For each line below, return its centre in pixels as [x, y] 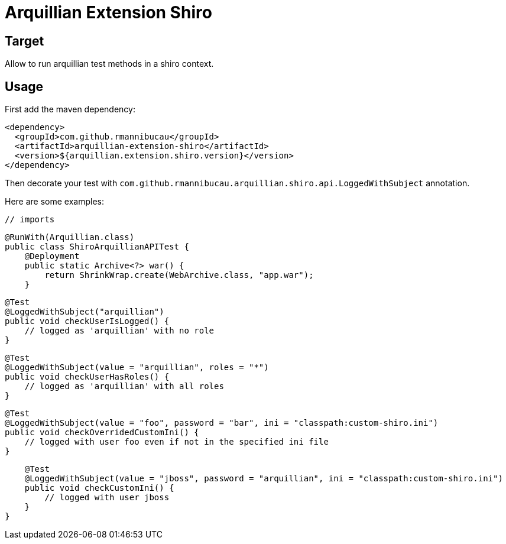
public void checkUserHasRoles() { [87, 377]
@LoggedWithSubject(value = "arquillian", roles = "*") [137, 367]
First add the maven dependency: [70, 109]
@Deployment [52, 256]
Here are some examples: [55, 202]
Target [25, 41]
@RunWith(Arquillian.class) [70, 237]
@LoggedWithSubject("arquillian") [85, 312]
